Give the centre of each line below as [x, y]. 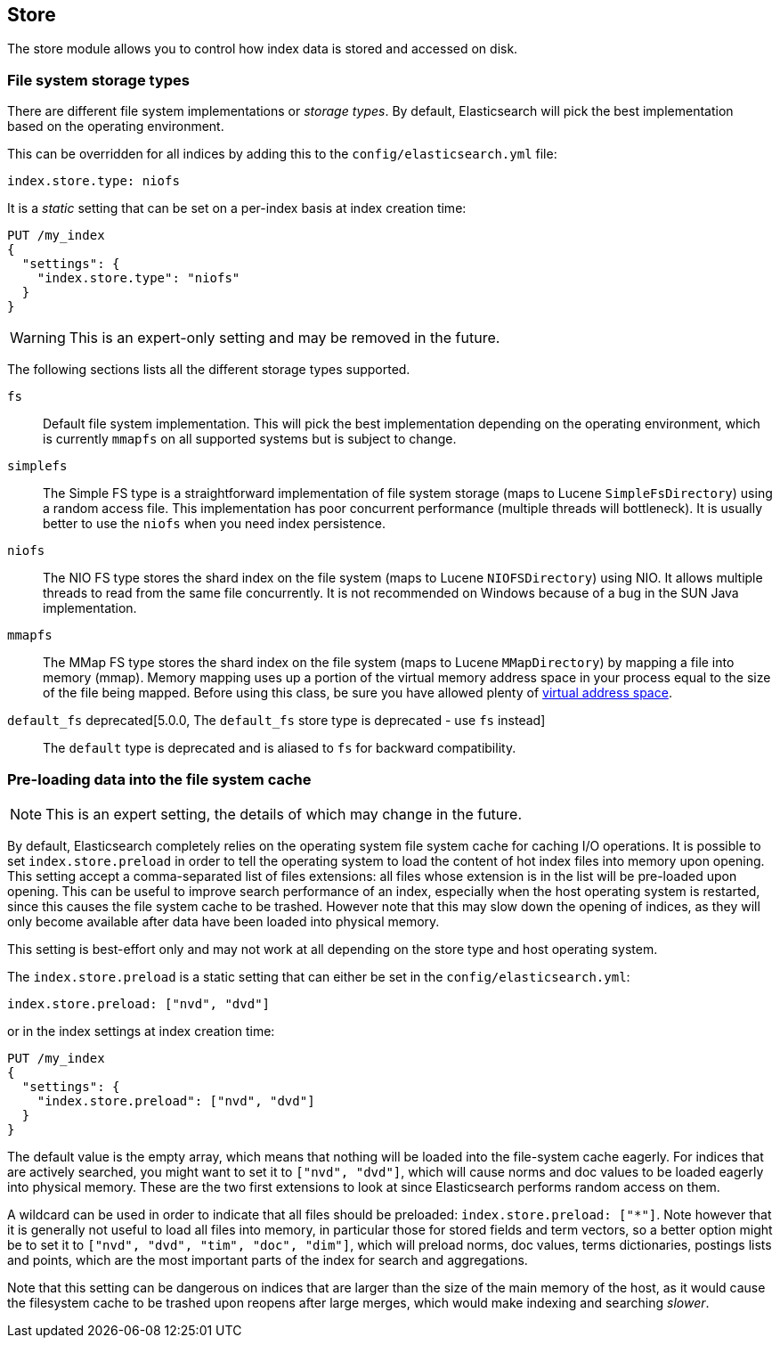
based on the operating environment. [116, 126]
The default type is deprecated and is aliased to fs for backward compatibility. [280, 748]
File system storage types [98, 80]
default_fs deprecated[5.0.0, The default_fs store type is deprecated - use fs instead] [276, 721]
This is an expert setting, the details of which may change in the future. [284, 814]
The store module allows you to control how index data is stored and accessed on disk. [263, 49]
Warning [38, 338]
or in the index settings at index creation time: [141, 1031]
